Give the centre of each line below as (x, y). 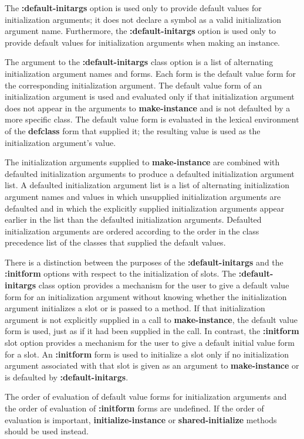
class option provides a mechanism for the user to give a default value (164, 285)
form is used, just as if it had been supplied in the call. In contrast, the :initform (152, 331)
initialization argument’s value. (60, 142)
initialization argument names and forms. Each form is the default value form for (151, 73)
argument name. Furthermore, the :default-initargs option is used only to (141, 31)
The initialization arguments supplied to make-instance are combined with (142, 162)
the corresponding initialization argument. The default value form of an (134, 85)
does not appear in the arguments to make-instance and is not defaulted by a (148, 108)
